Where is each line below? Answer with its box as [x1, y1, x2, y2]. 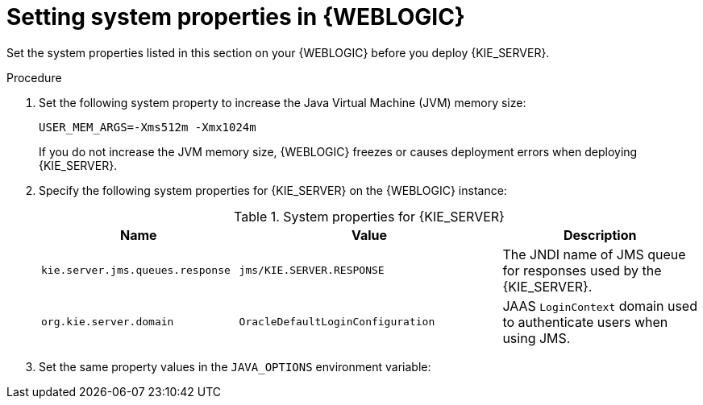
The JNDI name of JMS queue [502, 246, 686, 262]
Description [563, 226, 637, 243]
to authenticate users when [502, 313, 668, 330]
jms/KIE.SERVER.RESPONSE [239, 264, 385, 277]
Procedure [6, 70, 62, 85]
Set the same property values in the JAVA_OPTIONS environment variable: [39, 359, 431, 374]
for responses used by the [502, 262, 662, 279]
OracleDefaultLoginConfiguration [239, 316, 435, 329]
